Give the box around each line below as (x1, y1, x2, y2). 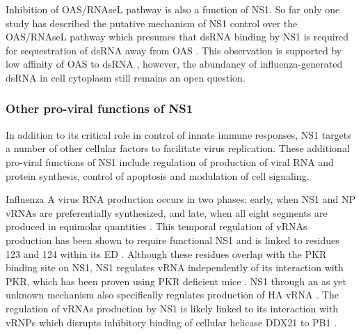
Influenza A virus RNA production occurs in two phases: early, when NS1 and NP (6, 192, 355, 206)
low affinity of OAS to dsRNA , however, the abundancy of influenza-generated (6, 56, 343, 71)
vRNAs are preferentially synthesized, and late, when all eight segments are (6, 205, 328, 220)
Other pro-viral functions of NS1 (6, 100, 193, 117)
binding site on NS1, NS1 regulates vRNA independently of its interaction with (6, 260, 344, 275)
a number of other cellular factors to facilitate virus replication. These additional (6, 141, 350, 155)
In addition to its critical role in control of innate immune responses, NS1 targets (6, 127, 351, 142)
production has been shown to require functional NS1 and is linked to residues (6, 232, 339, 247)
